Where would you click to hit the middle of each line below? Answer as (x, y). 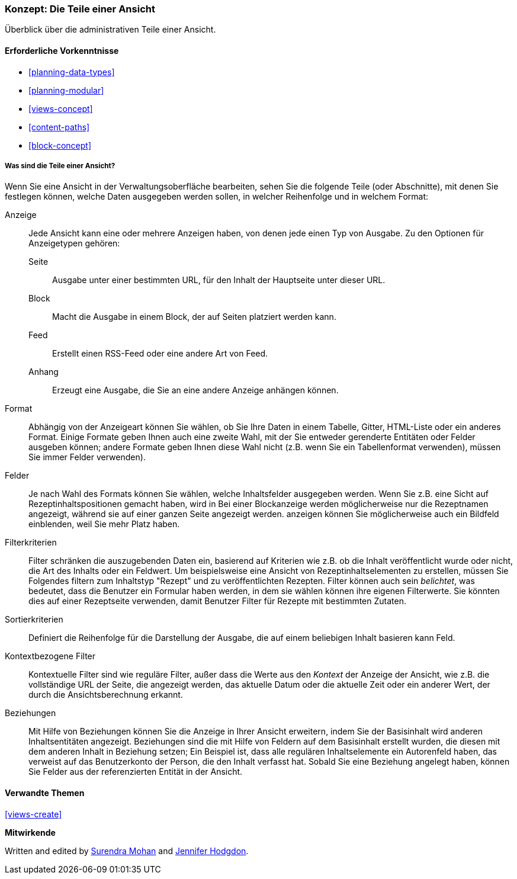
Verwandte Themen (45, 793)
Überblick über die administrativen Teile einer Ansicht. (110, 30)
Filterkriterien (31, 543)
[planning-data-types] (72, 72)
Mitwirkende (30, 832)
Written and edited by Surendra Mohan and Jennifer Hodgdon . (127, 851)
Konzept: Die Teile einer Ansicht (80, 9)
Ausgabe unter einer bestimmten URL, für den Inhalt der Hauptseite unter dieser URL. (219, 280)
